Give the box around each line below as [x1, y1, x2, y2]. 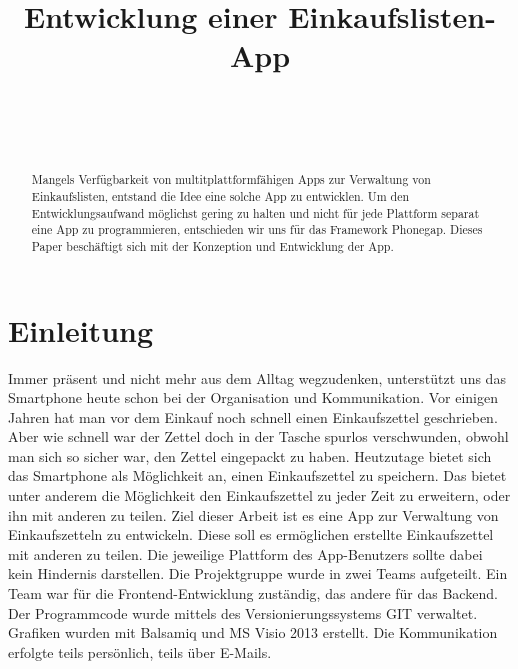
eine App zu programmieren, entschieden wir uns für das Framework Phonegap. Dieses [31, 221, 483, 238]
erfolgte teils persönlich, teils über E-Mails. [8, 641, 272, 662]
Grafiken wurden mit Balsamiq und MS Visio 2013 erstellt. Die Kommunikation [8, 622, 498, 643]
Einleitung [8, 309, 154, 350]
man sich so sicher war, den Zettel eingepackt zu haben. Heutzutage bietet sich [8, 445, 492, 466]
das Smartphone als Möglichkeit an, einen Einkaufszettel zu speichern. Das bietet [8, 465, 507, 486]
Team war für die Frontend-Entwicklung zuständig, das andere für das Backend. [8, 583, 498, 604]
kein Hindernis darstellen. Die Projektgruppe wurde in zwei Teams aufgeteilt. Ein [8, 563, 508, 584]
